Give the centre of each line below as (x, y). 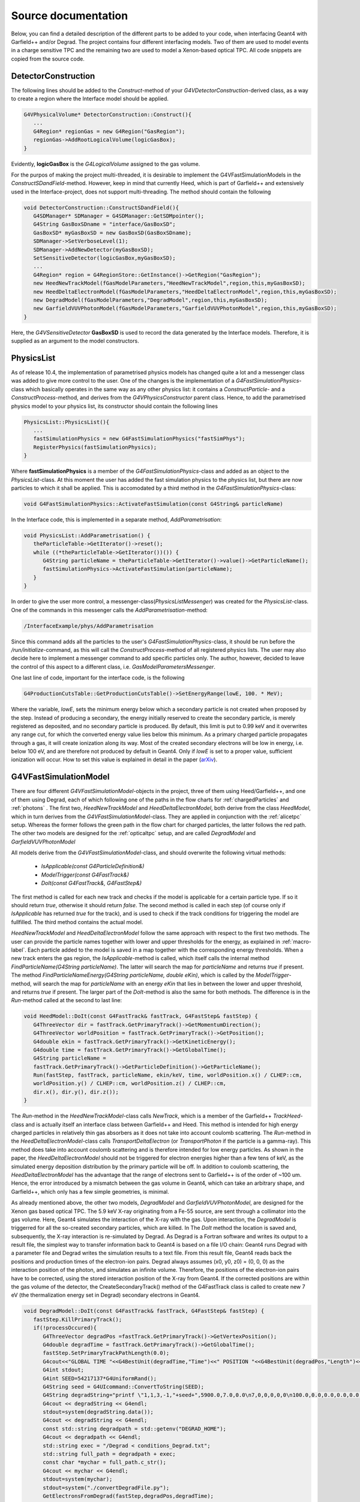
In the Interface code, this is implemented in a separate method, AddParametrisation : (116, 519)
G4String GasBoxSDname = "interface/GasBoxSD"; (105, 224)
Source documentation (70, 16)
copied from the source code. (48, 59)
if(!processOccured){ (65, 1328)
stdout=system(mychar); (78, 1479)
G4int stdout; (63, 1370)
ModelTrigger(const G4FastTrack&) (85, 875)
